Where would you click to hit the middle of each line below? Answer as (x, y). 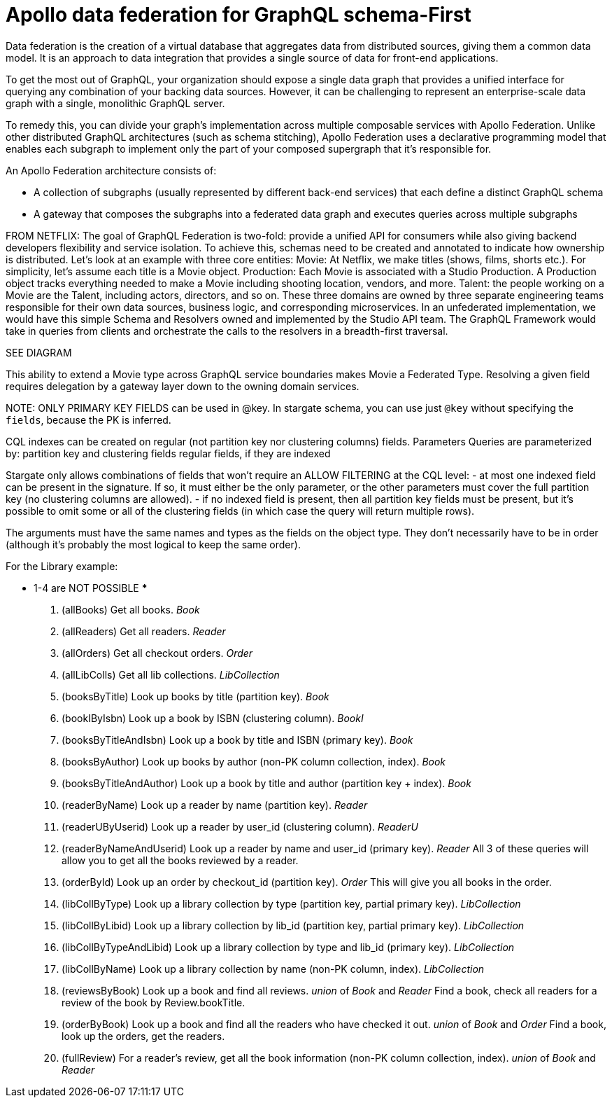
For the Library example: (62, 566)
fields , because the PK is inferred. (88, 419)
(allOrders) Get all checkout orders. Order (157, 653)
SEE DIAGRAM (39, 352)
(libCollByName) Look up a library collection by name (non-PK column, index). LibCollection (273, 969)
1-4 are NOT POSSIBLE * (91, 588)
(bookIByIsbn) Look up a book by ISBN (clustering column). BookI (213, 718)
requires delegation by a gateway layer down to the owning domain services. (183, 386)
